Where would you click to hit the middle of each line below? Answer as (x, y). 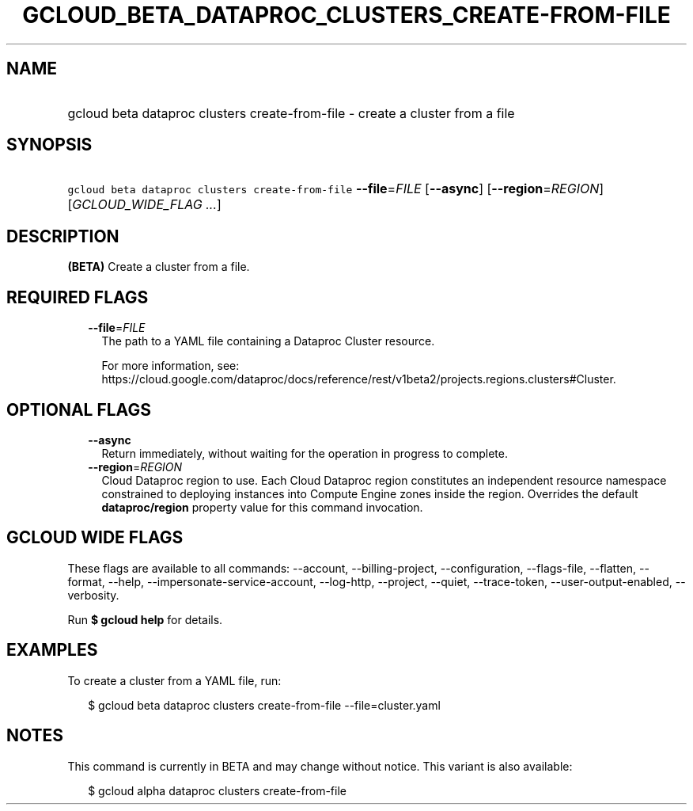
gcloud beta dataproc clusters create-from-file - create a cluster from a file (291, 113)
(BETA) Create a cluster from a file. (159, 267)
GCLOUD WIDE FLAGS (95, 538)
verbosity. (93, 595)
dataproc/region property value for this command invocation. (262, 507)
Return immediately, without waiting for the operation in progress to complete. (305, 453)
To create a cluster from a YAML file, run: (174, 680)
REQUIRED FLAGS (78, 297)
